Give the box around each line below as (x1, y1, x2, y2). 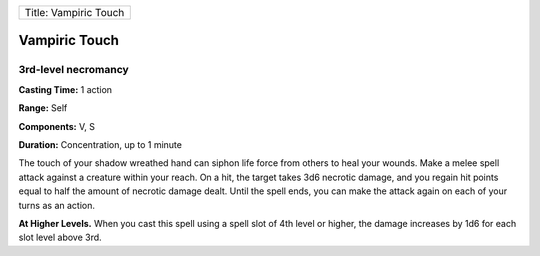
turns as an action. (18, 199, 95, 211)
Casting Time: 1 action (18, 83, 113, 95)
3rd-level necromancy (18, 63, 129, 77)
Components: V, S (18, 120, 95, 132)
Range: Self (18, 102, 68, 114)
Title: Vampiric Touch (24, 6, 125, 19)
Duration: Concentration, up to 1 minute (18, 138, 182, 150)
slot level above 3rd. (18, 231, 102, 244)
